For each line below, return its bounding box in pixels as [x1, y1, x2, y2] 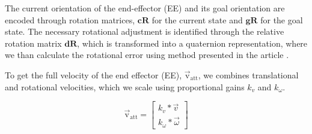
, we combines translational [198, 68, 299, 81]
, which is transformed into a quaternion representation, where [77, 36, 308, 49]
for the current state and [151, 13, 243, 26]
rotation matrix [5, 36, 62, 49]
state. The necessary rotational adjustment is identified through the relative [5, 25, 284, 38]
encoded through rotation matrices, [5, 13, 135, 26]
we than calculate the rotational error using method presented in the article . [5, 48, 289, 61]
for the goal [260, 13, 303, 26]
